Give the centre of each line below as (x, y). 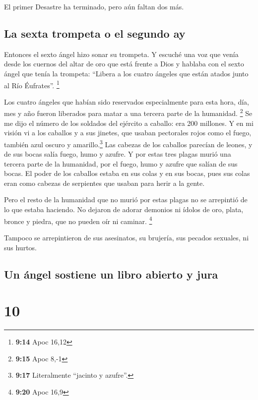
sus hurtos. (20, 247)
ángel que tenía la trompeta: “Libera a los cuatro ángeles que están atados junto (126, 73)
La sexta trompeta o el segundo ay (95, 33)
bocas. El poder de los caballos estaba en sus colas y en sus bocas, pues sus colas (127, 173)
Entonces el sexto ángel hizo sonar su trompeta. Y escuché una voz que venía (121, 54)
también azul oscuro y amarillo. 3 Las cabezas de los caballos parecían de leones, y (128, 143)
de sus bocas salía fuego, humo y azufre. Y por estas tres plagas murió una (118, 154)
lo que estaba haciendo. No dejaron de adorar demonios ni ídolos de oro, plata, (124, 209)
